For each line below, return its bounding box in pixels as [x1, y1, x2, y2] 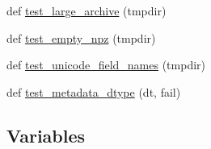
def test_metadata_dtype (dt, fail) [6, 83, 181, 100]
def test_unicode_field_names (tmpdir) [6, 56, 206, 73]
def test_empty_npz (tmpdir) [6, 29, 156, 46]
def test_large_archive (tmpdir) [6, 2, 167, 19]
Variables [6, 122, 86, 147]
